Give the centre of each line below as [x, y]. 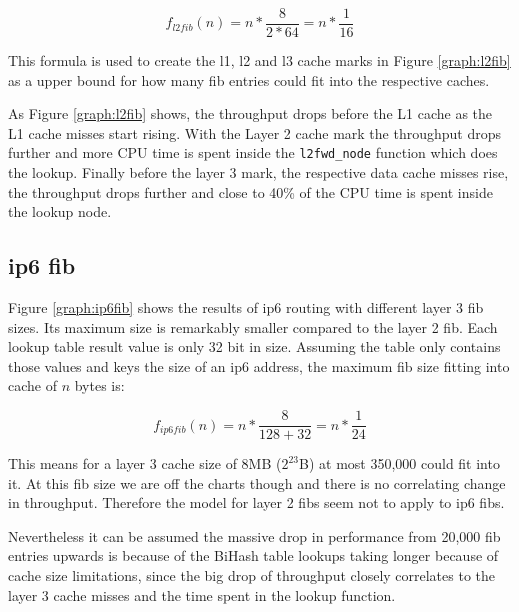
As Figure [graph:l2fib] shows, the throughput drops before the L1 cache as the [250, 113]
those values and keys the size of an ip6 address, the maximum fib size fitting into [259, 365]
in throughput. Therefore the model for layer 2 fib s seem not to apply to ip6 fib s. [256, 502]
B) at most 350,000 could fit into [399, 463]
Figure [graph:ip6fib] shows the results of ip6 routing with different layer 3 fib [246, 307]
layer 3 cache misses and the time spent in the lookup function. [202, 594]
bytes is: [99, 385]
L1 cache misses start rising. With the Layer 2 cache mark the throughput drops [254, 132]
